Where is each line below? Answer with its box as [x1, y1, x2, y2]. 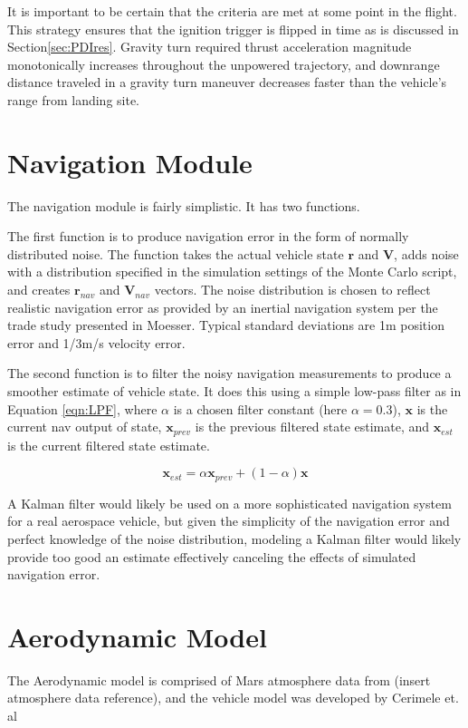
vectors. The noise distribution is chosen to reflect [154, 280, 431, 299]
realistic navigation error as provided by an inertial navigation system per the [7, 297, 438, 316]
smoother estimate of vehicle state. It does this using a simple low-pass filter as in [7, 382, 462, 401]
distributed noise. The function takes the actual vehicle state [7, 244, 344, 263]
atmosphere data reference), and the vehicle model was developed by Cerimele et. [7, 688, 459, 707]
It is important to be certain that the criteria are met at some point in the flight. [7, 2, 457, 20]
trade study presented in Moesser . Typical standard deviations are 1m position [7, 315, 444, 335]
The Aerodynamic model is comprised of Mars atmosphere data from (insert [7, 670, 431, 689]
